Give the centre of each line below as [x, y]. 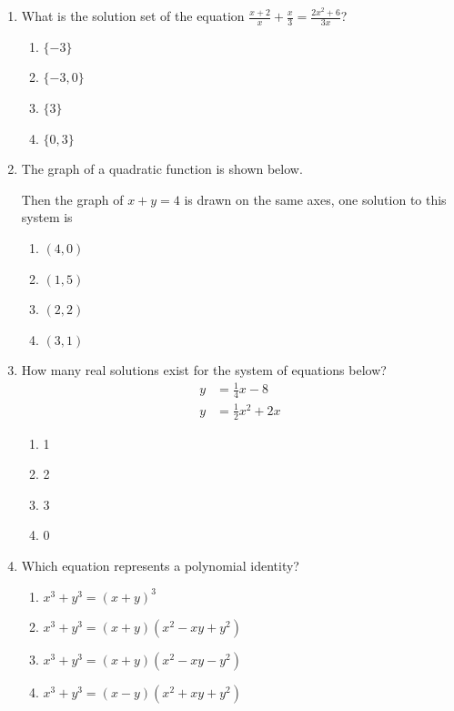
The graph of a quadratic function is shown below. [162, 169]
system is [47, 217]
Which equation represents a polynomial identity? [160, 566]
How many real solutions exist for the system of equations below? [204, 370]
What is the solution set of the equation [133, 15]
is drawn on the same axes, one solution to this [315, 199]
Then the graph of [72, 199]
